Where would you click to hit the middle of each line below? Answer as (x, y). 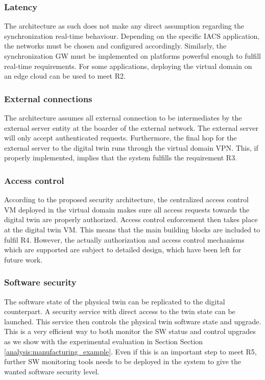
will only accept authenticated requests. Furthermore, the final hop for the (121, 138)
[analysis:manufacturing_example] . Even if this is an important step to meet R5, (130, 351)
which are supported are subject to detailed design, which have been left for (123, 250)
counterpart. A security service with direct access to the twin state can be (120, 311)
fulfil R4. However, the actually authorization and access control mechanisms (124, 239)
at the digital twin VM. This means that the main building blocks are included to (132, 229)
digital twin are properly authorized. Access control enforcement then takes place (131, 219)
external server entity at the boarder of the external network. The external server (131, 127)
